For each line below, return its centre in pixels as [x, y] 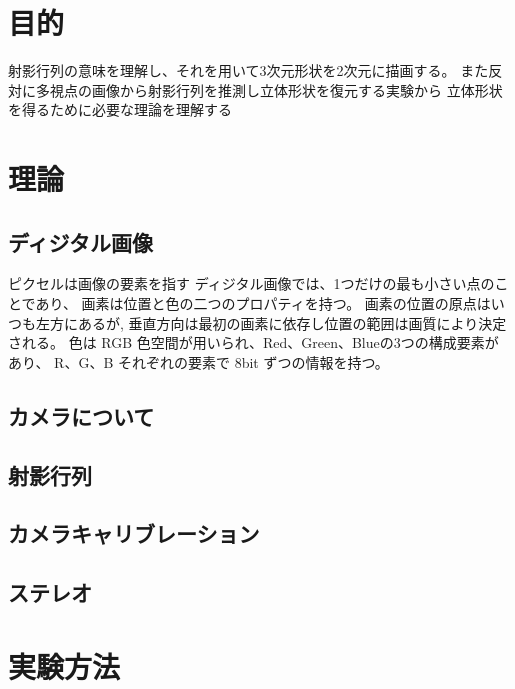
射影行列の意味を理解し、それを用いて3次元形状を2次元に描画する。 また [248, 70]
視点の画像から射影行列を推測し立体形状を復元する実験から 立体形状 [276, 89]
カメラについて [81, 415]
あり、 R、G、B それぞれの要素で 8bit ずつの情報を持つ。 [198, 361]
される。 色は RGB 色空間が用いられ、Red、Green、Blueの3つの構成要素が [253, 342]
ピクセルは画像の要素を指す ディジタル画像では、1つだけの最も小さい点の [251, 283]
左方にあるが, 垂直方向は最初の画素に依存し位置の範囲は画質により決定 [271, 322]
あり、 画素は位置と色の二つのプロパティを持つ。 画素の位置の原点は [263, 303]
